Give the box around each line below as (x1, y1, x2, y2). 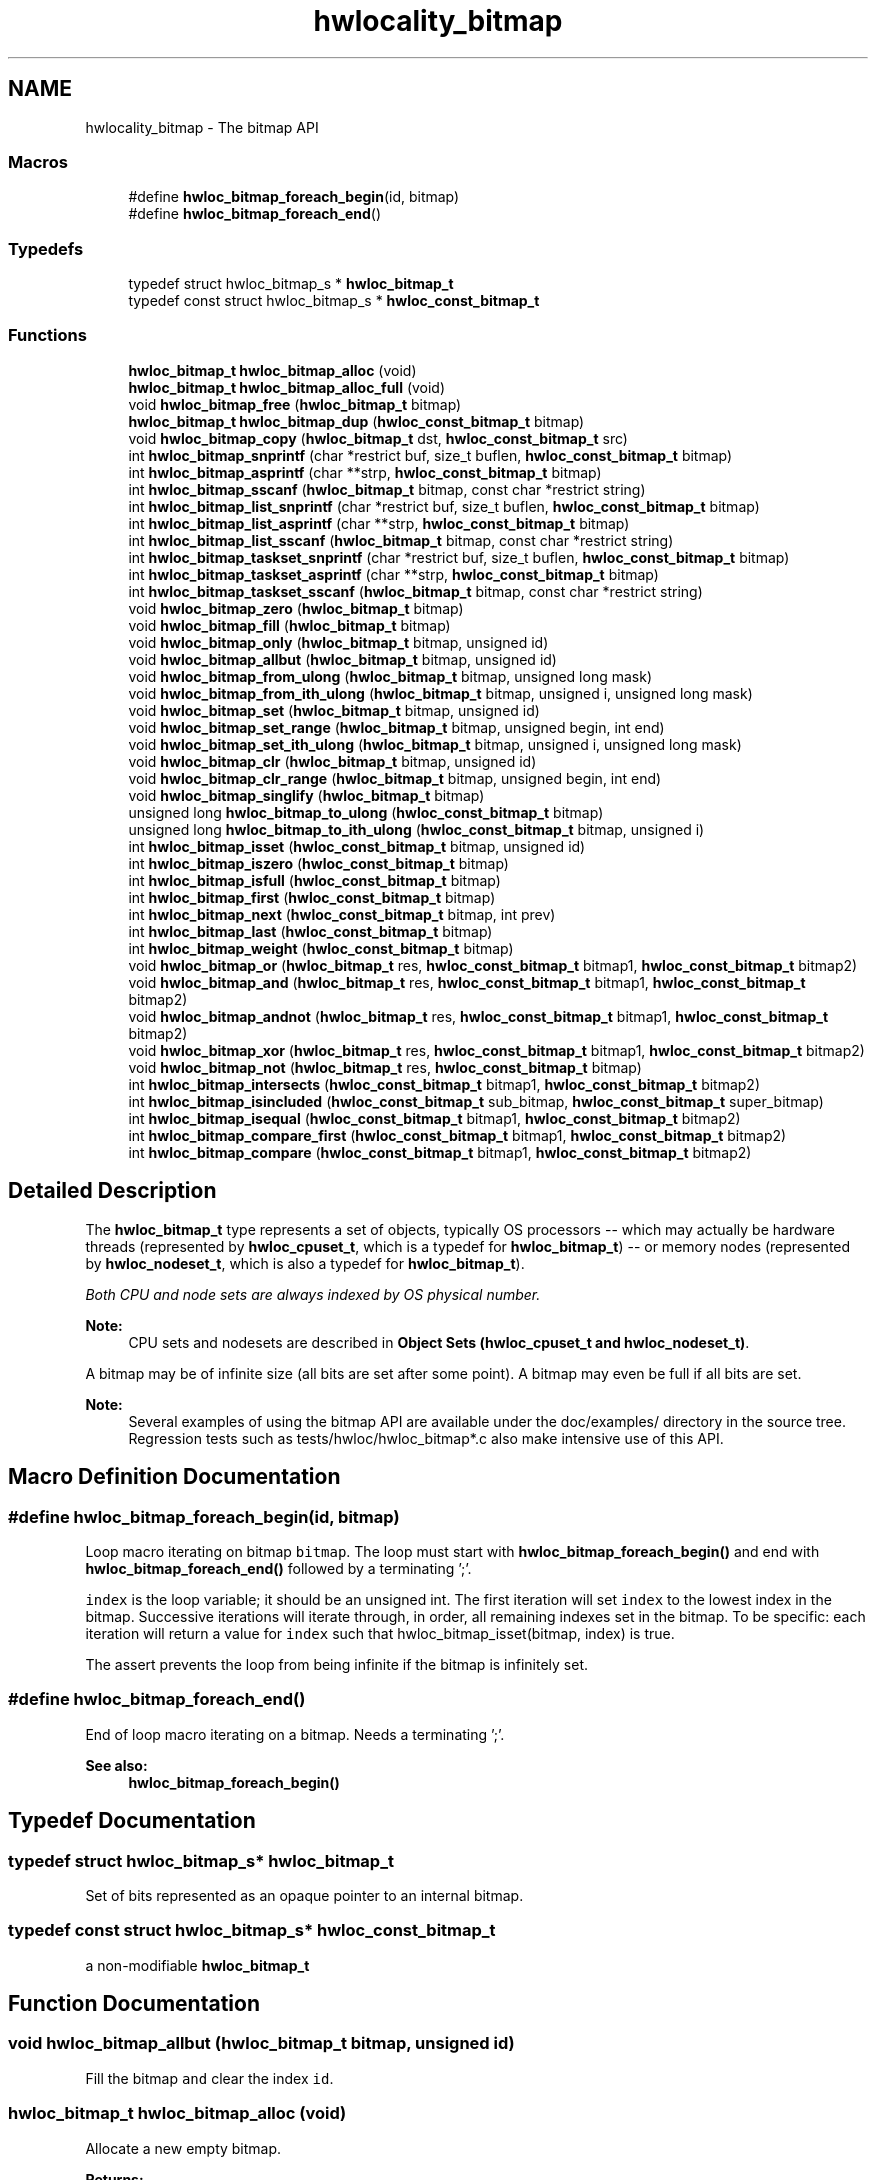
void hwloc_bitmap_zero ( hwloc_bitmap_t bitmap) (128, 599, 464, 617)
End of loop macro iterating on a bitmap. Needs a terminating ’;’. (85, 1725, 505, 1743)
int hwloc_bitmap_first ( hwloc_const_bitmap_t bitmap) (128, 888, 496, 906)
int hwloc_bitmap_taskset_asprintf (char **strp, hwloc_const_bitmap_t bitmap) (128, 565, 659, 583)
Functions (8, 325, 87, 346)
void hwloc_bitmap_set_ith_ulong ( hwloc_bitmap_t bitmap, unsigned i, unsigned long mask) (128, 735, 742, 753)
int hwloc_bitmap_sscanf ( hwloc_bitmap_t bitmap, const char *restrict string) (128, 480, 646, 498)
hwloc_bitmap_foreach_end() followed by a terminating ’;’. (85, 1559, 472, 1577)
